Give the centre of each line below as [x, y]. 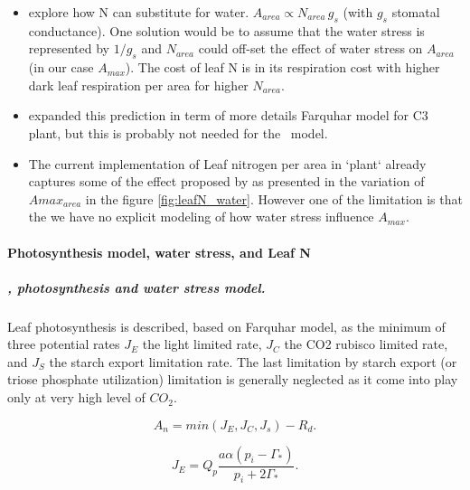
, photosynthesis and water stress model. [136, 287]
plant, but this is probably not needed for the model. [178, 132]
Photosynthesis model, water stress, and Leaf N [159, 252]
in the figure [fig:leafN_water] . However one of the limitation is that [274, 198]
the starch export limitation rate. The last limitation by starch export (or [253, 361]
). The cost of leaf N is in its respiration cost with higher [282, 67]
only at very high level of [76, 397]
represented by [69, 48]
